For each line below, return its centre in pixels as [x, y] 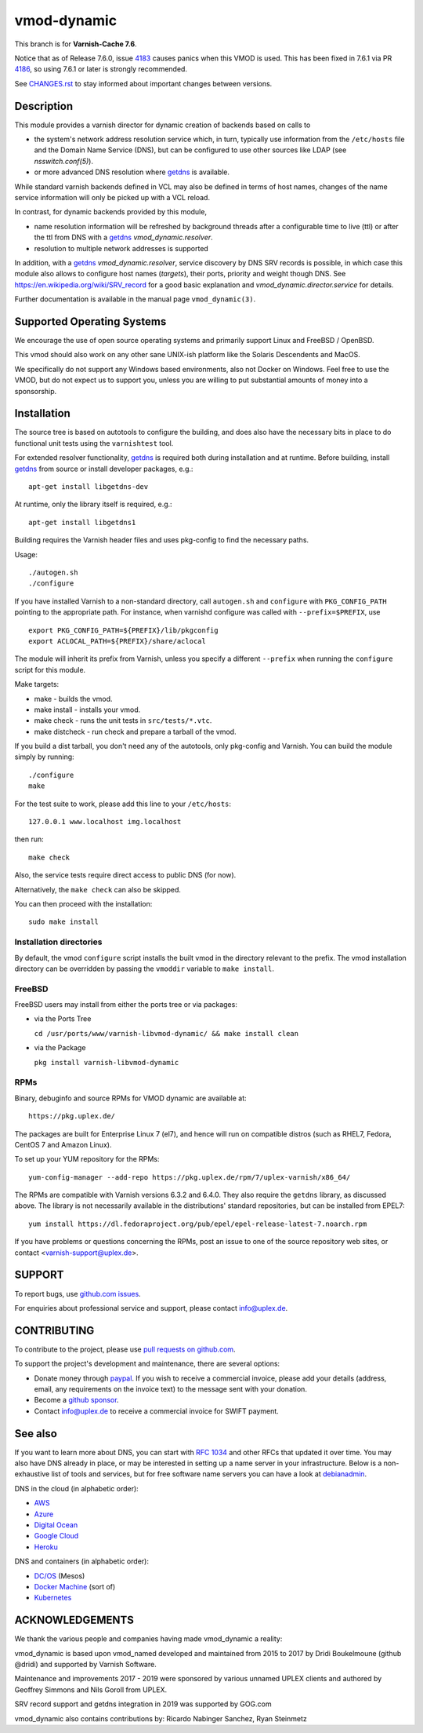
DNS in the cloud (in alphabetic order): [76, 1488]
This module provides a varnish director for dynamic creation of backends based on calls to [163, 125]
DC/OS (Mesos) [60, 1576]
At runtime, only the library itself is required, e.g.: [93, 504]
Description [44, 106]
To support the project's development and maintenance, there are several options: [147, 1364]
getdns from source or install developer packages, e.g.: [104, 469]
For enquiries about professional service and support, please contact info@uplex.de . [151, 1308]
